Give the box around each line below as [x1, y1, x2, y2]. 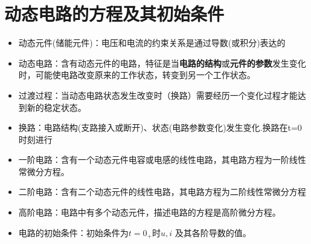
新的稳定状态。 [27, 101, 86, 113]
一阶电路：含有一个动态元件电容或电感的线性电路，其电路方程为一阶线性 [18, 153, 306, 166]
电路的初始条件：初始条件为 [18, 226, 129, 239]
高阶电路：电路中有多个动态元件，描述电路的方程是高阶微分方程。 [18, 206, 281, 219]
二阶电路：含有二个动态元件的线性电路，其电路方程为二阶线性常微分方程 [18, 185, 306, 198]
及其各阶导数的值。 [175, 226, 251, 239]
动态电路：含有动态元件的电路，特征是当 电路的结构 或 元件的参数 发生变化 [18, 56, 306, 69]
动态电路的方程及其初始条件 [4, 1, 225, 26]
